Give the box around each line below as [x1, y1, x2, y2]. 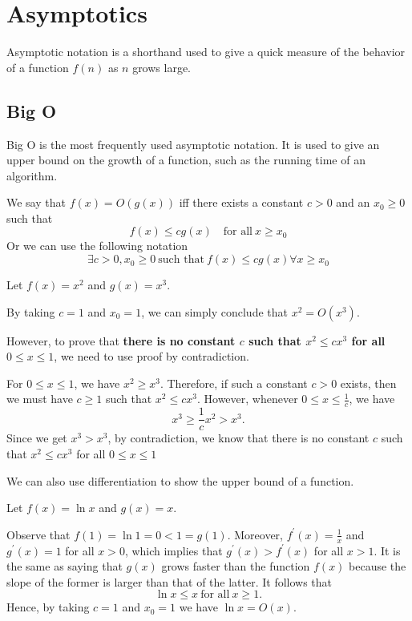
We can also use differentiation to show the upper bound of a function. [6, 472, 354, 489]
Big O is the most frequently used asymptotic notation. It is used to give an [6, 135, 380, 152]
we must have [6, 390, 73, 407]
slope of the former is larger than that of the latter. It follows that [6, 573, 333, 590]
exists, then [340, 374, 397, 391]
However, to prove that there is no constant [6, 332, 236, 349]
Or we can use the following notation [6, 237, 188, 254]
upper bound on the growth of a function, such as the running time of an [6, 151, 366, 168]
